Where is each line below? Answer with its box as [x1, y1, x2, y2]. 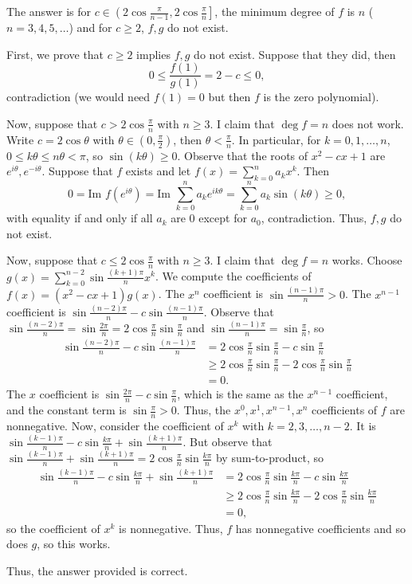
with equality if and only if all [6, 210, 153, 226]
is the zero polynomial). [263, 88, 379, 105]
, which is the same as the [177, 386, 304, 402]
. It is [349, 417, 376, 434]
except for [198, 210, 247, 226]
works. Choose [332, 252, 402, 268]
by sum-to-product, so [215, 449, 324, 466]
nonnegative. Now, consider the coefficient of [6, 417, 224, 434]
